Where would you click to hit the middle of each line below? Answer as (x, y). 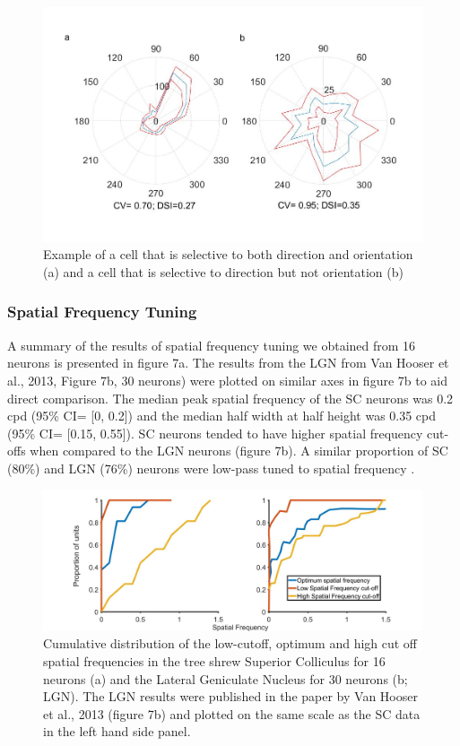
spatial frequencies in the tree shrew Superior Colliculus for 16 (214, 661)
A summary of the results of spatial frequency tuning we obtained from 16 (212, 345)
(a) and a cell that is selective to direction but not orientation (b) (223, 271)
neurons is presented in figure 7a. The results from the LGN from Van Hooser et (228, 363)
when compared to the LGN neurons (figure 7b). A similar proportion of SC (239, 451)
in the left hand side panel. (117, 731)
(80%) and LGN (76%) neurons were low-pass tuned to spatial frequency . (211, 468)
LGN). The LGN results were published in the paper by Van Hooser (230, 696)
